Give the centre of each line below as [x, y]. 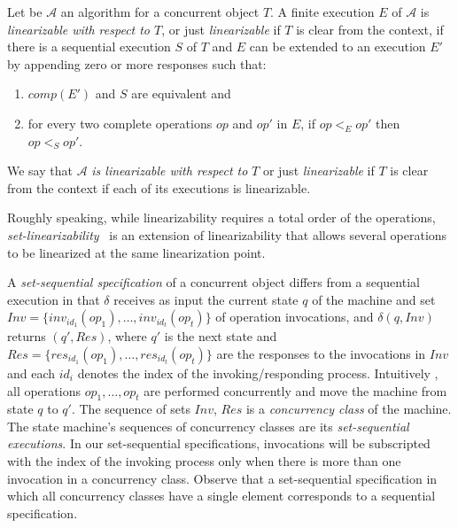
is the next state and [221, 336]
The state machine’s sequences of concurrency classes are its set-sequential [208, 426]
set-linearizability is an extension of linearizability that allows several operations [227, 234]
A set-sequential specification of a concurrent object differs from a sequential [213, 282]
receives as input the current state [206, 299]
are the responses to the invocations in [321, 353]
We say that [40, 171]
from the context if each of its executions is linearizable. [159, 187]
